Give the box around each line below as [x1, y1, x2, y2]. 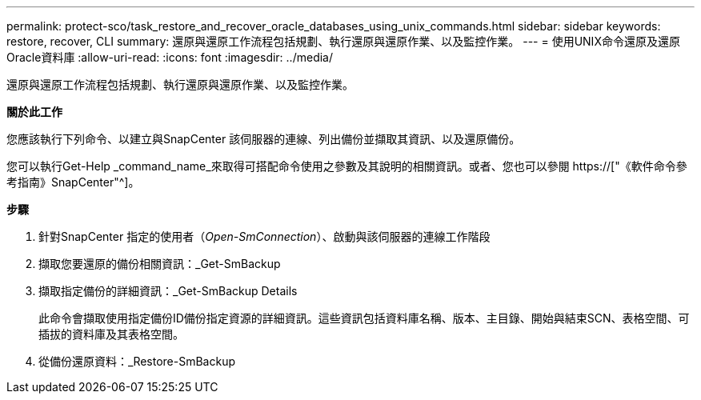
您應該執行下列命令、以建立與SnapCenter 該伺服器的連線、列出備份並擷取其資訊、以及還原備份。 [6, 132, 521, 146]
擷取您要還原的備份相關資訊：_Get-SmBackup [38, 257, 281, 270]
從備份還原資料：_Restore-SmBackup [38, 354, 236, 368]
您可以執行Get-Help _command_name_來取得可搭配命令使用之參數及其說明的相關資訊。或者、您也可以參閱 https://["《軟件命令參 [6, 159, 687, 173]
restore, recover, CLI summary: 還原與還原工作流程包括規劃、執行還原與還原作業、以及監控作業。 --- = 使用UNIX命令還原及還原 [6, 34, 680, 48]
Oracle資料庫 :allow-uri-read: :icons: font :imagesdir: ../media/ [6, 50, 333, 64]
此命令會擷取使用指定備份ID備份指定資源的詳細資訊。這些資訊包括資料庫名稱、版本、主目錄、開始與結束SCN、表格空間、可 [38, 311, 690, 325]
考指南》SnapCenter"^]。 [6, 175, 140, 189]
